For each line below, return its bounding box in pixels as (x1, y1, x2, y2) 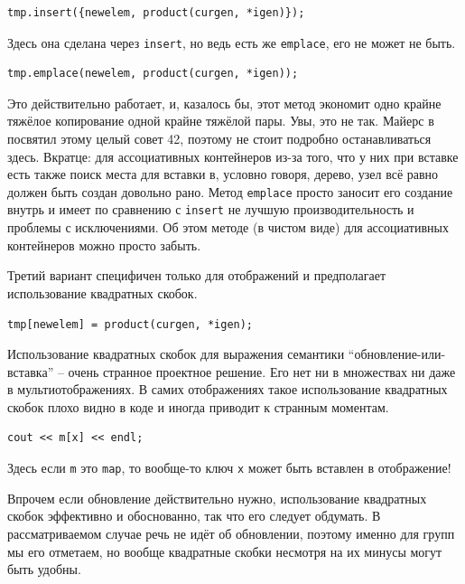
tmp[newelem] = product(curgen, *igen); (7, 317, 254, 331)
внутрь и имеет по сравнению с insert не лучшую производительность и (7, 200, 414, 219)
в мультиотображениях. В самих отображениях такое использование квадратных (7, 380, 448, 399)
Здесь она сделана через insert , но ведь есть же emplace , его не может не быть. (7, 33, 456, 52)
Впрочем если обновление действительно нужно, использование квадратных (7, 488, 427, 507)
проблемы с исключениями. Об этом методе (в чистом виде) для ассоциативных (7, 218, 449, 237)
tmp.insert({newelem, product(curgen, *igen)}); (7, 6, 305, 19)
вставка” (7, 362, 54, 381)
